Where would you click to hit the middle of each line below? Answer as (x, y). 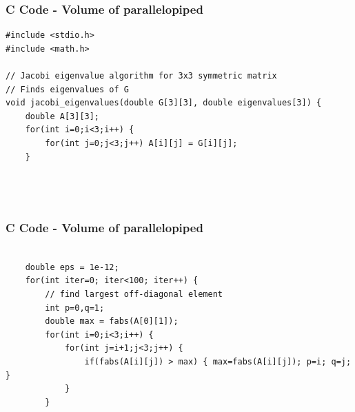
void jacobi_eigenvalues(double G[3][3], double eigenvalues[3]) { (164, 103)
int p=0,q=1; (75, 308)
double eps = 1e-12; (72, 267)
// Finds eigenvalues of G (67, 89)
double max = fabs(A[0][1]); (112, 321)
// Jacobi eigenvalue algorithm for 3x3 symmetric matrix (141, 76)
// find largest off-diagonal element (134, 294)
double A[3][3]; (62, 116)
